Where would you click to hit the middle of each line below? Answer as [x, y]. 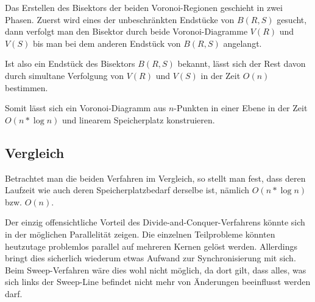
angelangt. [242, 43]
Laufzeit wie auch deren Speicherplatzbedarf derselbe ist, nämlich [127, 190]
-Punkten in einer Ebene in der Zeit [241, 108]
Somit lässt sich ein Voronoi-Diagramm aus [86, 108]
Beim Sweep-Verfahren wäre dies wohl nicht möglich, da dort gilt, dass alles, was [156, 269]
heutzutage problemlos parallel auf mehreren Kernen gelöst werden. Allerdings [151, 246]
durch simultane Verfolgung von [65, 75]
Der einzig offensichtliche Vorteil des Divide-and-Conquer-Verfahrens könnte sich [155, 222]
